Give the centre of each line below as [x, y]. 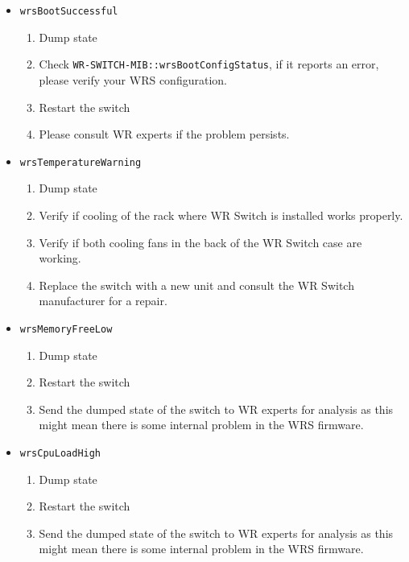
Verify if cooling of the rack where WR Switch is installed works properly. [221, 215]
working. [60, 258]
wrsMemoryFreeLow [66, 329]
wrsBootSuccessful [69, 11]
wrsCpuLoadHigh [60, 453]
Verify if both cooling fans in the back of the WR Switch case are [200, 242]
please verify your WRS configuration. [133, 79]
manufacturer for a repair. [103, 301]
